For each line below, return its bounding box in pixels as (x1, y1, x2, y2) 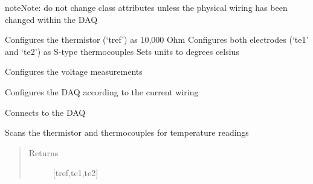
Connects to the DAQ (5, 106, 86, 118)
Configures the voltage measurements (5, 65, 143, 78)
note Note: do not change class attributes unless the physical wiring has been (5, 1, 288, 13)
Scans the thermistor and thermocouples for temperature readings (5, 126, 249, 139)
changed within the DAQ (5, 13, 98, 25)
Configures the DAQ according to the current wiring (5, 85, 199, 98)
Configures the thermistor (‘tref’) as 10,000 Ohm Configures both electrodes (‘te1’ (5, 33, 309, 46)
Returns (28, 146, 59, 159)
